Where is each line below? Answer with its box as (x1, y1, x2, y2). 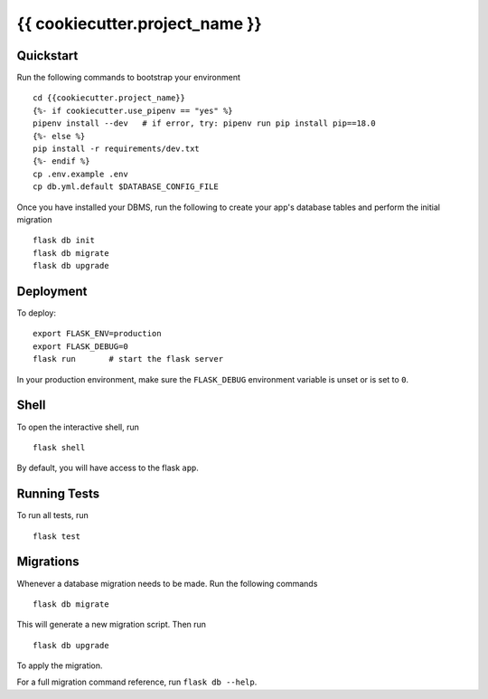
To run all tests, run (16, 510, 89, 521)
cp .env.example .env (33, 168, 128, 179)
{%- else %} (33, 131, 86, 141)
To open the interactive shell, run (16, 421, 140, 432)
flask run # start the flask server (33, 354, 224, 364)
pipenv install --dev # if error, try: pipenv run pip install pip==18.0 (33, 118, 376, 128)
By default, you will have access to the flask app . (16, 462, 199, 474)
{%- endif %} (33, 156, 90, 166)
